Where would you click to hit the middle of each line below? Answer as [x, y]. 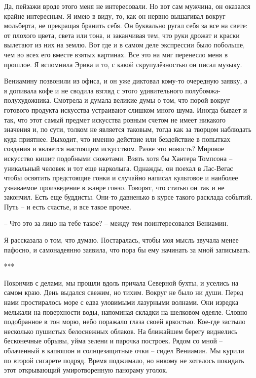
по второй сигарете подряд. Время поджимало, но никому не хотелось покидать [124, 360]
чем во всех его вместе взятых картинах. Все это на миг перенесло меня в [116, 54]
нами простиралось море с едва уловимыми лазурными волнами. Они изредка [121, 302]
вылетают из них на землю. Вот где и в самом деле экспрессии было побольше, [125, 45]
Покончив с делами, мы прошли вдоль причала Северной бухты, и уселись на [121, 282]
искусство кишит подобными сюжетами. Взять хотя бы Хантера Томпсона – [118, 158]
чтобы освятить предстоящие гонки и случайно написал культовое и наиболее [121, 178]
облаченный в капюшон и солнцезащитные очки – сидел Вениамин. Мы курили [124, 350]
